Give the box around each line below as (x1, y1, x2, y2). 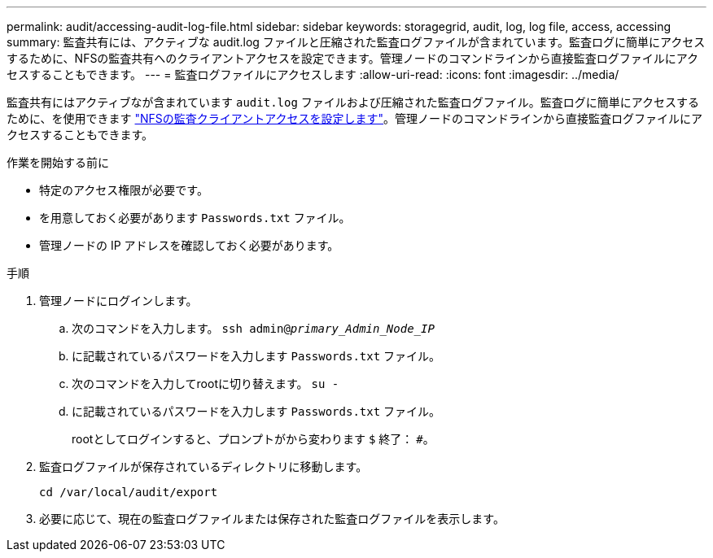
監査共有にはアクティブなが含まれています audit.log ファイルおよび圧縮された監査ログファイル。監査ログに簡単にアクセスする (7, 95, 700, 109)
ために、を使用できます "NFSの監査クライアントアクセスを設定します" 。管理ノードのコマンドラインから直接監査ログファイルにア (7, 111, 703, 125)
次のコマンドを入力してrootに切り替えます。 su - (72, 377, 339, 390)
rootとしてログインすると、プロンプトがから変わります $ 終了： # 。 (72, 432, 435, 446)
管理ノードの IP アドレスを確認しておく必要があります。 (39, 238, 339, 252)
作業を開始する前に (7, 155, 109, 169)
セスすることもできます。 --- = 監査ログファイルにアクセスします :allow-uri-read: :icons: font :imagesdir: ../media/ (7, 68, 619, 81)
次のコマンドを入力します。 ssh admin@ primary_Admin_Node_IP (72, 321, 435, 335)
